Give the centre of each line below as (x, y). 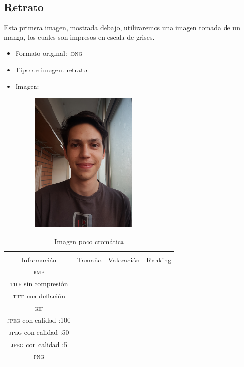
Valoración (124, 259)
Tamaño (89, 259)
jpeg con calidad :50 (39, 332)
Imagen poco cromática (89, 241)
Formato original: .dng (49, 53)
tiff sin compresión (39, 284)
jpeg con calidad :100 (39, 320)
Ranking (159, 259)
